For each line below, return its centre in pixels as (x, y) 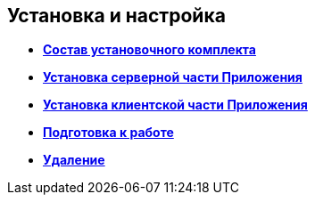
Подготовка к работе (108, 133)
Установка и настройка (116, 16)
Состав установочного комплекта (149, 50)
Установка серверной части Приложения (173, 77)
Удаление (74, 160)
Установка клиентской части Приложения (175, 105)
